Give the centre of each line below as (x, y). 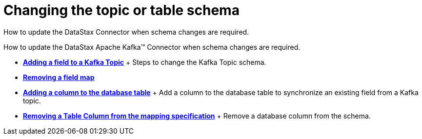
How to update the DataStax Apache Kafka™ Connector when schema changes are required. (152, 47)
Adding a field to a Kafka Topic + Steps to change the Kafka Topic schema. (145, 62)
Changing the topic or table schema (121, 10)
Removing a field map (59, 77)
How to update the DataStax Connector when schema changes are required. (126, 32)
